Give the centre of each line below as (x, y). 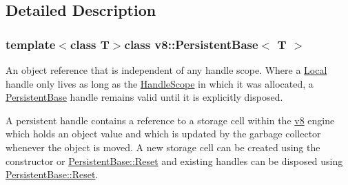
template (31, 44)
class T (90, 44)
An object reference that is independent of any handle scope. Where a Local (166, 70)
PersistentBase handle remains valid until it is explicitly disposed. (144, 97)
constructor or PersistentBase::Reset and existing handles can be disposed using (174, 160)
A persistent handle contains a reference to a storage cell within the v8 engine (170, 120)
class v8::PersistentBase (191, 44)
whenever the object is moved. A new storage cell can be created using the (163, 147)
